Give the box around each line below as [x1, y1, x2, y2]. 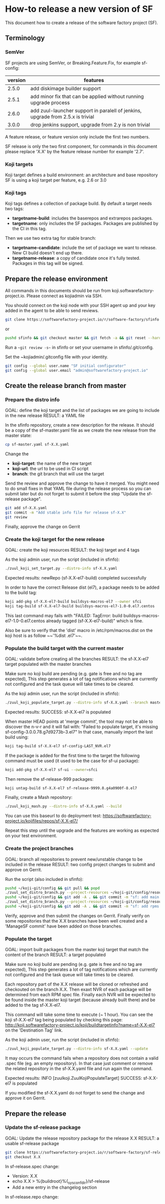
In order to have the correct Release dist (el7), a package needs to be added [5, 584, 160, 590]
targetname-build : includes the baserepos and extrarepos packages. [12, 215, 153, 221]
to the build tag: [5, 589, 37, 595]
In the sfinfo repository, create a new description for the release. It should [5, 422, 154, 428]
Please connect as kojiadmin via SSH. [26, 293, 103, 299]
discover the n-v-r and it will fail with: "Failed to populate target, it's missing [5, 723, 158, 730]
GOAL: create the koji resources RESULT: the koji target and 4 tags [5, 547, 140, 553]
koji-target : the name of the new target [12, 461, 92, 466]
